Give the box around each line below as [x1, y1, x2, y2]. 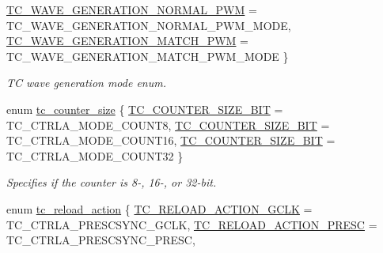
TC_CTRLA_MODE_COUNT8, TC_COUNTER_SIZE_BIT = [6, 116, 330, 133]
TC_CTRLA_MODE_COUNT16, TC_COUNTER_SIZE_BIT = [6, 132, 336, 149]
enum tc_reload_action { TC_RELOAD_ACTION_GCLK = [6, 200, 313, 217]
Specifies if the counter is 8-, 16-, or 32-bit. [6, 174, 217, 191]
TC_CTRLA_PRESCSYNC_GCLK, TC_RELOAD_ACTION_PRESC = [6, 216, 377, 232]
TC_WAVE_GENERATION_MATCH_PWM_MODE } [6, 47, 289, 64]
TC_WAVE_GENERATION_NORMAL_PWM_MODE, [6, 17, 291, 33]
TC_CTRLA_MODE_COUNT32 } [6, 147, 184, 164]
